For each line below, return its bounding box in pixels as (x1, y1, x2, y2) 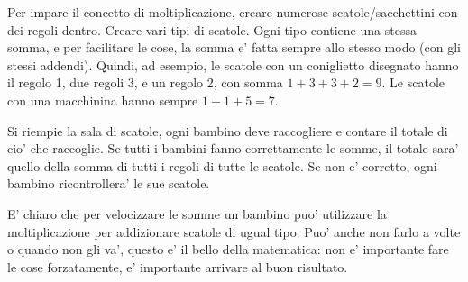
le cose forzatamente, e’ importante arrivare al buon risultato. (7, 257, 348, 276)
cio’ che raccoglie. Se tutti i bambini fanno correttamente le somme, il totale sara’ (7, 139, 459, 158)
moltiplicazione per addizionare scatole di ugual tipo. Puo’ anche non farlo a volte (7, 222, 461, 241)
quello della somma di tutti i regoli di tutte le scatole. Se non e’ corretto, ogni (7, 156, 437, 175)
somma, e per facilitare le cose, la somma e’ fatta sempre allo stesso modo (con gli (7, 38, 461, 57)
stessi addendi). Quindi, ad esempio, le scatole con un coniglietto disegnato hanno (7, 55, 459, 74)
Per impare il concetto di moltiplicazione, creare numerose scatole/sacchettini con (7, 3, 458, 21)
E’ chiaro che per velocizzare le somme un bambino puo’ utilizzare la (7, 204, 387, 223)
